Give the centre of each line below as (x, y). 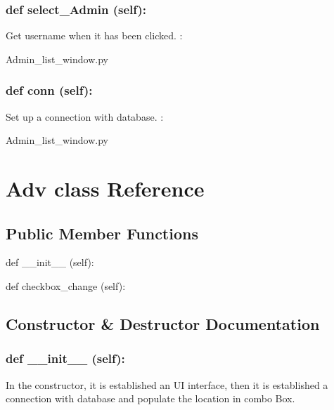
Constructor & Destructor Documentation (163, 323)
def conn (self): (49, 90)
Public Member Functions (102, 233)
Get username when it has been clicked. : (94, 35)
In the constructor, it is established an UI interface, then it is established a (167, 384)
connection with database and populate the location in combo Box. (150, 398)
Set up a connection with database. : (85, 116)
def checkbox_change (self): (66, 285)
